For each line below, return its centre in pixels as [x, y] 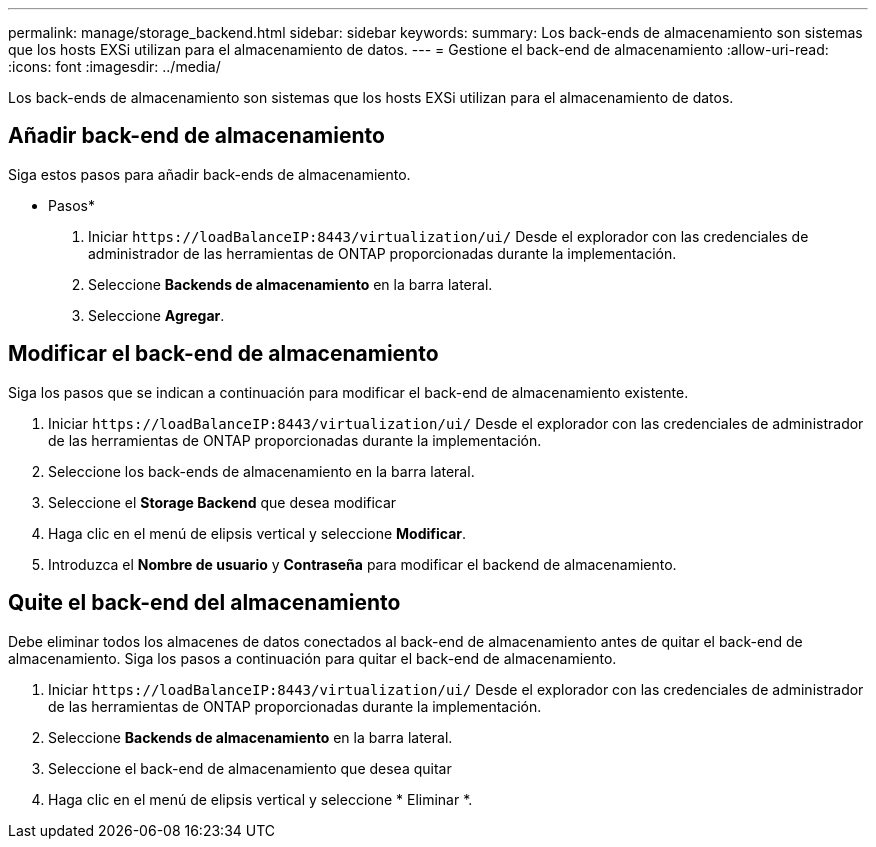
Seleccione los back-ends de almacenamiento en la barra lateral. [261, 471]
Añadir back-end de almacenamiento [196, 136]
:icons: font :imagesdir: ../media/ [114, 66]
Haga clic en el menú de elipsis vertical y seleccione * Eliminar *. [260, 799]
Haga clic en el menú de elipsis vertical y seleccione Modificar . [257, 533]
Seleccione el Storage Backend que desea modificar [222, 502]
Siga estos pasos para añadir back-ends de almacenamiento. [209, 174]
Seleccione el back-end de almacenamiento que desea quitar [250, 768]
